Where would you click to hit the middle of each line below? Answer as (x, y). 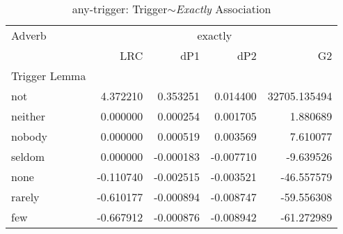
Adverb (29, 35)
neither (28, 116)
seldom (28, 156)
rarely (25, 197)
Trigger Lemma (49, 76)
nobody (30, 136)
